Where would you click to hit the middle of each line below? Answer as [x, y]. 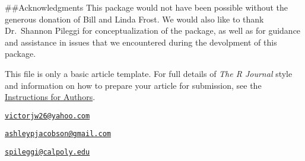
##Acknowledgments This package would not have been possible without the [147, 7]
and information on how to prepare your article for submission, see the [133, 85]
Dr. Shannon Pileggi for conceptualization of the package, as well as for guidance [153, 30]
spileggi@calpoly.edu [47, 152]
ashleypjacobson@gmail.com [58, 134]
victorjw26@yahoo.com [47, 116]
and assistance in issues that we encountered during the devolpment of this [141, 42]
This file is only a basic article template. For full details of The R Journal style [149, 73]
